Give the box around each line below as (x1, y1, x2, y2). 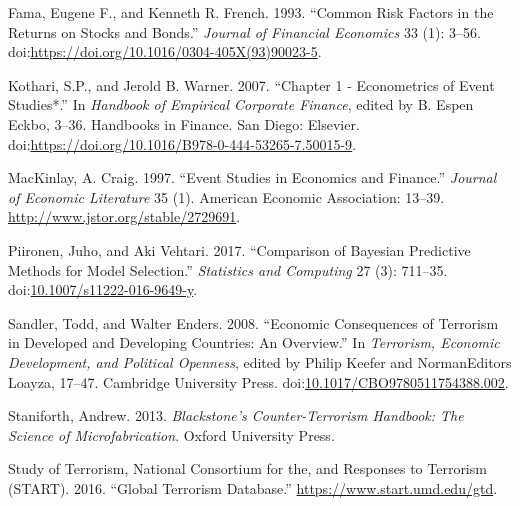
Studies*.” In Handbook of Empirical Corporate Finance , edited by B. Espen (8, 94, 474, 115)
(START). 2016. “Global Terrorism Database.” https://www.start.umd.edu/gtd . (8, 477, 498, 498)
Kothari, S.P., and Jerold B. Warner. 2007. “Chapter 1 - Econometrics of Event (8, 74, 495, 95)
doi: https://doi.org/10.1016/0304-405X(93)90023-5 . (8, 41, 322, 62)
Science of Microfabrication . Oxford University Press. (8, 424, 335, 445)
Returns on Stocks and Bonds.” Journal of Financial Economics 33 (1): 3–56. (8, 21, 481, 42)
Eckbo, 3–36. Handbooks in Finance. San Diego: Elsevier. (8, 113, 360, 134)
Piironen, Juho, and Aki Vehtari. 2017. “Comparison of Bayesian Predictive (8, 239, 471, 260)
